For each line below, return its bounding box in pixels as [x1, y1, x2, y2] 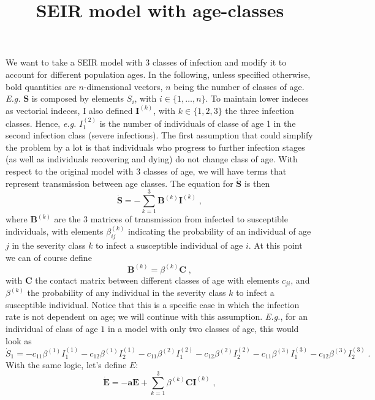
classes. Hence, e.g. [6, 116, 77, 129]
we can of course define [6, 251, 92, 263]
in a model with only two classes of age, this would [108, 322, 299, 334]
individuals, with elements [6, 225, 104, 238]
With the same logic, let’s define [6, 358, 127, 371]
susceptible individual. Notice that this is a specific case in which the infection [6, 298, 300, 311]
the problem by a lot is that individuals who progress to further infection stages [6, 140, 305, 153]
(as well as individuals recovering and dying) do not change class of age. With [6, 153, 298, 165]
